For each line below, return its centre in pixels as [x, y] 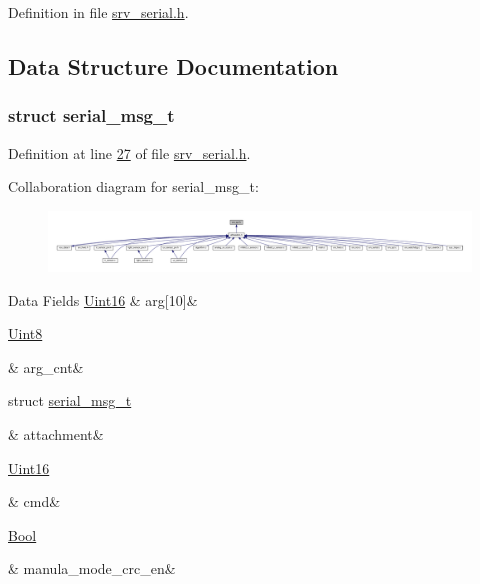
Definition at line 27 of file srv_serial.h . [129, 152]
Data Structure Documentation [173, 65]
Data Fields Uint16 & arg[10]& [103, 299]
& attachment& [56, 434]
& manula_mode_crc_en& [92, 568]
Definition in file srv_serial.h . [98, 12]
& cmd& [34, 501]
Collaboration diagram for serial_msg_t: [133, 186]
